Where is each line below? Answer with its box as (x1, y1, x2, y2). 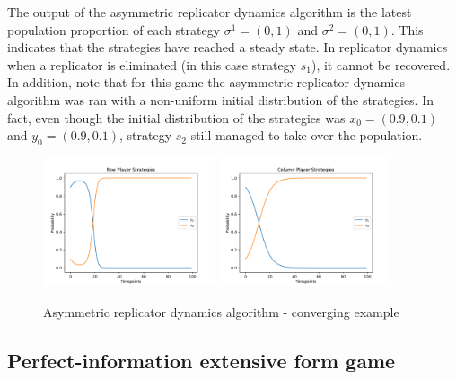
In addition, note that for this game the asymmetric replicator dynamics (7, 73, 405, 92)
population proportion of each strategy (7, 20, 221, 39)
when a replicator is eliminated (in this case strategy (7, 55, 297, 74)
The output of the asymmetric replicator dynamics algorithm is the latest (7, 3, 412, 21)
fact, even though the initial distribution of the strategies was (7, 108, 346, 127)
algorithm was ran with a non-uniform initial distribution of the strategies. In (7, 90, 434, 109)
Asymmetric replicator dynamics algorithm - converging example (43, 302, 399, 321)
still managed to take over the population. (190, 126, 423, 145)
